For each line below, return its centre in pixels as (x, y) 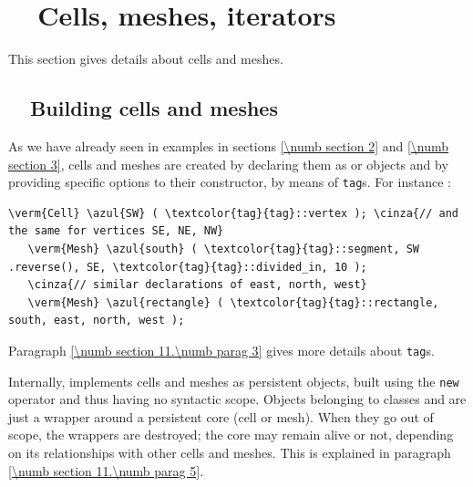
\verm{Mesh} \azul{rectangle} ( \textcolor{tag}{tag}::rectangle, (233, 302)
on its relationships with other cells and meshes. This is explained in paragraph (230, 453)
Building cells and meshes (154, 108)
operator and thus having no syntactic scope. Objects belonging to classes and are (237, 399)
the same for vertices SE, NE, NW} (116, 231)
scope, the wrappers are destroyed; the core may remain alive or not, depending (231, 435)
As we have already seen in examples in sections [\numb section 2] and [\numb (229, 145)
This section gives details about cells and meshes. (146, 59)
